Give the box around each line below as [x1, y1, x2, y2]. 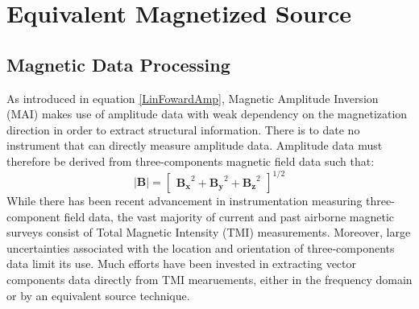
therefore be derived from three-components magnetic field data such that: [6, 152, 375, 169]
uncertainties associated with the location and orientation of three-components [6, 239, 395, 256]
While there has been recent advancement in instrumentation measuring [6, 192, 363, 209]
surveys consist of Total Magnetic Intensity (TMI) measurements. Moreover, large [6, 224, 411, 241]
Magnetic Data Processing [6, 51, 230, 76]
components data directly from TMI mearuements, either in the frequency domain [6, 271, 413, 288]
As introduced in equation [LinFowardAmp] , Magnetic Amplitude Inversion [6, 89, 379, 106]
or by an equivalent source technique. [6, 286, 190, 303]
